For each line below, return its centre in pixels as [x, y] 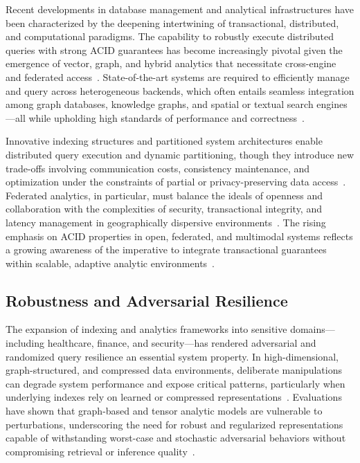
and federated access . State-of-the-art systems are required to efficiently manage [178, 76]
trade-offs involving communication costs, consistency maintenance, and [158, 168]
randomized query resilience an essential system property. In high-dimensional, [172, 356]
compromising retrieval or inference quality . [100, 451]
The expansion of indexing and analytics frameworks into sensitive [146, 329]
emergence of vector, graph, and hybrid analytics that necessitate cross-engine [171, 63]
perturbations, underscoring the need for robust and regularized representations [174, 424]
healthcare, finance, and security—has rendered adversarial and [182, 343]
